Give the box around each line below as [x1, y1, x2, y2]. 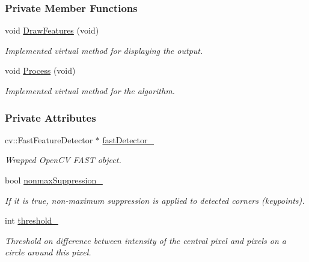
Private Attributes [5, 110, 96, 125]
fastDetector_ [102, 133, 154, 146]
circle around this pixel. [5, 246, 91, 258]
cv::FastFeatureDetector [5, 133, 93, 146]
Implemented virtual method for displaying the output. [5, 44, 203, 56]
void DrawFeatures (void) [5, 24, 99, 37]
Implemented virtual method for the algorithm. [5, 85, 175, 97]
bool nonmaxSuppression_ [5, 174, 103, 186]
